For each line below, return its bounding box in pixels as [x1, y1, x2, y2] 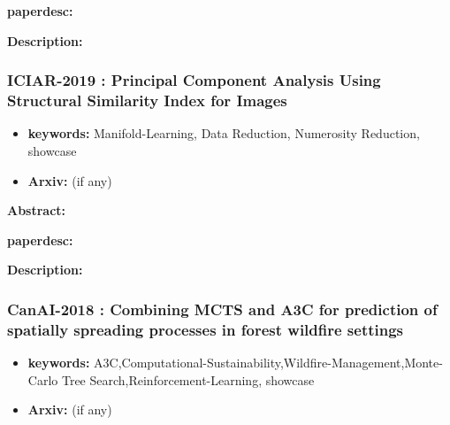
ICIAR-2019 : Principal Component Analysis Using [7, 69, 381, 91]
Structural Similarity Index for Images [7, 89, 287, 112]
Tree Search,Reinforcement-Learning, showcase [61, 370, 315, 389]
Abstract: [7, 201, 66, 220]
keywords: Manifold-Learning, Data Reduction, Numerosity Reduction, [27, 124, 420, 143]
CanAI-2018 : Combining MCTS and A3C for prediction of [7, 297, 438, 320]
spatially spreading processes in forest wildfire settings [7, 318, 404, 340]
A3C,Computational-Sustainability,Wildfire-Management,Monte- [94, 353, 443, 372]
